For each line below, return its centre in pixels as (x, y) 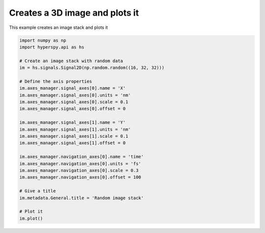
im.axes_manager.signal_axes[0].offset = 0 (73, 109)
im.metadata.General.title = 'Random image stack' (82, 198)
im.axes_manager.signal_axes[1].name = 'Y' (73, 123)
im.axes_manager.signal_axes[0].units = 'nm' (75, 95)
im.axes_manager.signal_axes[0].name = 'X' (73, 88)
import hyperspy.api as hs (52, 47)
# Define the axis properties (56, 81)
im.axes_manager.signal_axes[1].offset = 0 (73, 143)
